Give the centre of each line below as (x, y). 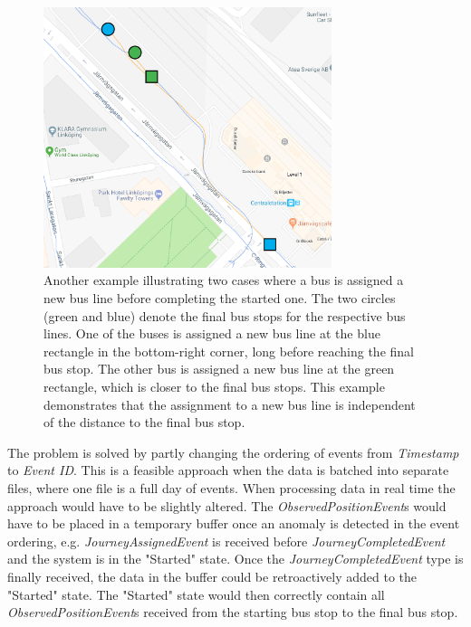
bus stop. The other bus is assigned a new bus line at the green (219, 369)
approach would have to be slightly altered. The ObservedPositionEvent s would (227, 505)
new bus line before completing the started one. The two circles (220, 298)
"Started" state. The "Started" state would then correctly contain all (196, 594)
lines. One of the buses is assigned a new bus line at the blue (212, 333)
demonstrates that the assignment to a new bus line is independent (230, 404)
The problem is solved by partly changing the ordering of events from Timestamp (233, 452)
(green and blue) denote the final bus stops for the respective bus (225, 315)
